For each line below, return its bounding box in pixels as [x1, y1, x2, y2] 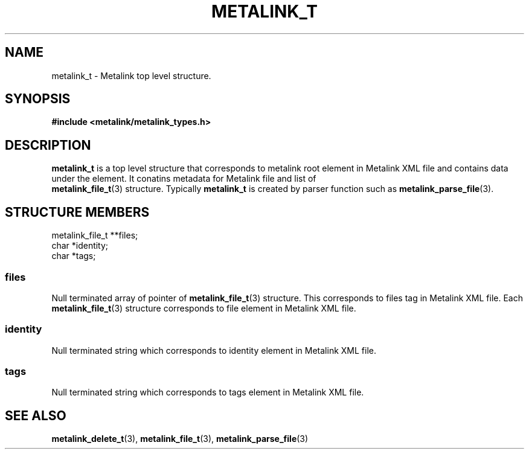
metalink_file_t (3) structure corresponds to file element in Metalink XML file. [51, 302, 356, 313]
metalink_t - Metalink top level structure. [51, 70, 211, 81]
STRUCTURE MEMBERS [5, 204, 150, 220]
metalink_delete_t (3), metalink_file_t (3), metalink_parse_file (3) [51, 433, 309, 444]
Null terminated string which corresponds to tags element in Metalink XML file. [51, 387, 364, 398]
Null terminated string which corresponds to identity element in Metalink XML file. [51, 345, 376, 356]
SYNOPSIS [5, 91, 71, 107]
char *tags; [51, 251, 96, 261]
